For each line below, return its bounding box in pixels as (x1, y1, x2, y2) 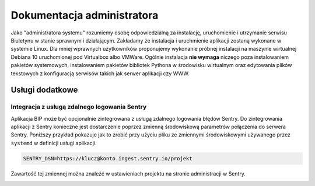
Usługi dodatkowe (10, 85, 78, 95)
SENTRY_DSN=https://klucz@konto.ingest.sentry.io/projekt (23, 155, 192, 162)
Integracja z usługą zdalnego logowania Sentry (10, 103, 147, 111)
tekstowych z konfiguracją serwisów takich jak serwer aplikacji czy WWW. (10, 70, 190, 77)
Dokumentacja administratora (10, 9, 159, 22)
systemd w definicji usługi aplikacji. (10, 139, 97, 146)
